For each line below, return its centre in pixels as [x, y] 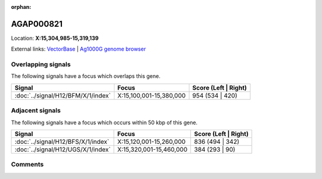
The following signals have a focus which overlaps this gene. [86, 76]
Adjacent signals [36, 111]
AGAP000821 [37, 24]
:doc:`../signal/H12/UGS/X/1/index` [63, 149]
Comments [27, 165]
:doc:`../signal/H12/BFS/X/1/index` [62, 142]
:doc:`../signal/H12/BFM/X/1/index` [63, 95]
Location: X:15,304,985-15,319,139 [55, 38]
